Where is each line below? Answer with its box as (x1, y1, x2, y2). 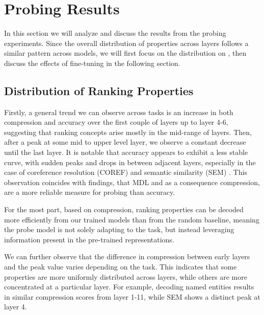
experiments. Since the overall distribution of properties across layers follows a (4, 37, 249, 48)
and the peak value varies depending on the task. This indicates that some (4, 261, 237, 272)
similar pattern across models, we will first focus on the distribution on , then (4, 48, 247, 58)
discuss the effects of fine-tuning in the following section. (4, 57, 180, 68)
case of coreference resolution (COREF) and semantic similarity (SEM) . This (4, 167, 247, 177)
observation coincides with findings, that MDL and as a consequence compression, (4, 176, 260, 187)
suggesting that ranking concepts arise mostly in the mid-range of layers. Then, (4, 126, 252, 137)
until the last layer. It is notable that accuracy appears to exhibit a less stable (4, 147, 248, 157)
